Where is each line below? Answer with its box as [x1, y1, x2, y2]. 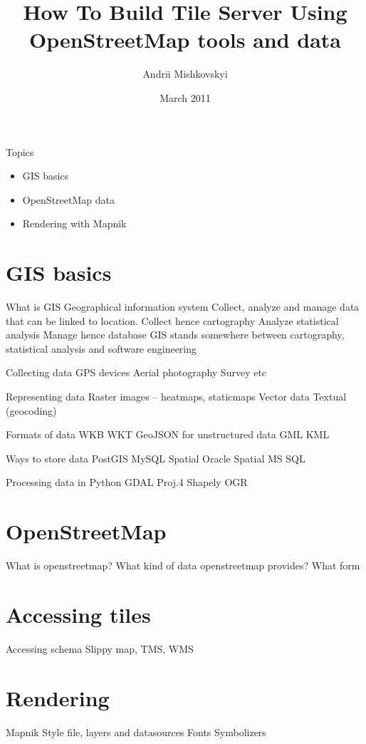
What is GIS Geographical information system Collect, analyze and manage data [6, 299, 360, 314]
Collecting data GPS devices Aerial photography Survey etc [6, 365, 267, 380]
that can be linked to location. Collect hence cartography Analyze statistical [6, 313, 339, 328]
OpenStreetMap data [22, 192, 115, 207]
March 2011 [160, 90, 211, 105]
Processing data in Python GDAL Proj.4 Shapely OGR [6, 475, 248, 490]
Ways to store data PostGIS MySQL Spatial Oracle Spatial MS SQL [6, 450, 305, 465]
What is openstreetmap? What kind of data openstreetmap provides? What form [6, 558, 360, 573]
